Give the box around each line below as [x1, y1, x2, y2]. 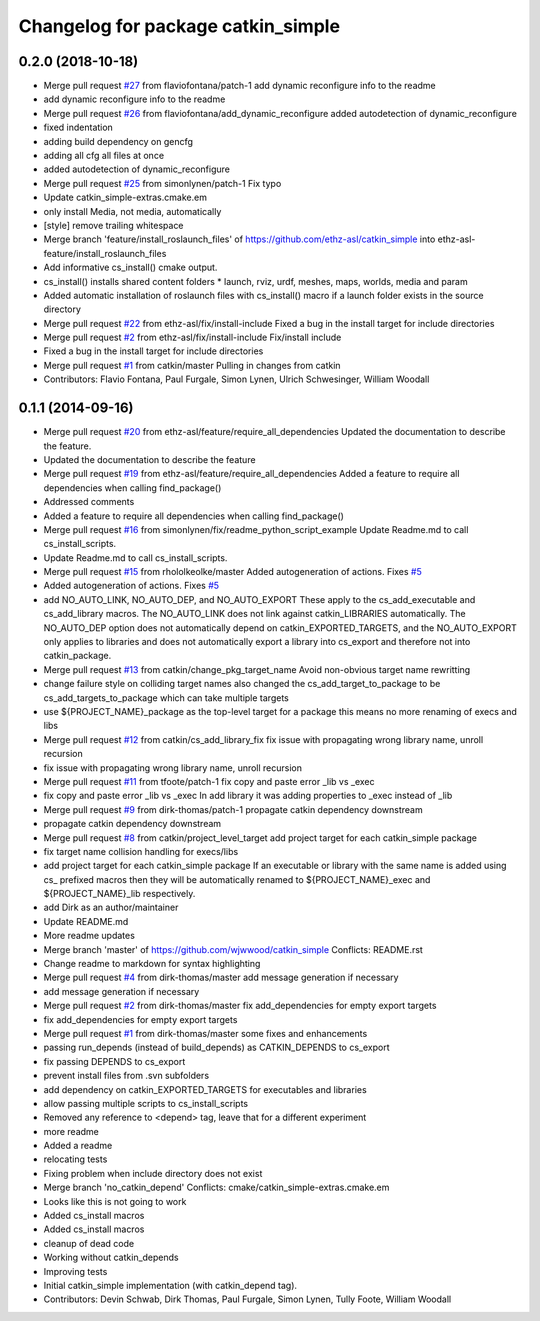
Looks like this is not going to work [43, 1195, 187, 1207]
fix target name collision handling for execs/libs [43, 845, 239, 857]
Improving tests [43, 1265, 108, 1277]
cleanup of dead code [43, 1237, 135, 1249]
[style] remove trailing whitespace [43, 219, 184, 231]
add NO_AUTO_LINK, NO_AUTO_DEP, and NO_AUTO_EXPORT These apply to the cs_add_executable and [43, 593, 476, 605]
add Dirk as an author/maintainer [43, 901, 179, 914]
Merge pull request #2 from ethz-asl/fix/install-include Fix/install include [43, 331, 342, 344]
